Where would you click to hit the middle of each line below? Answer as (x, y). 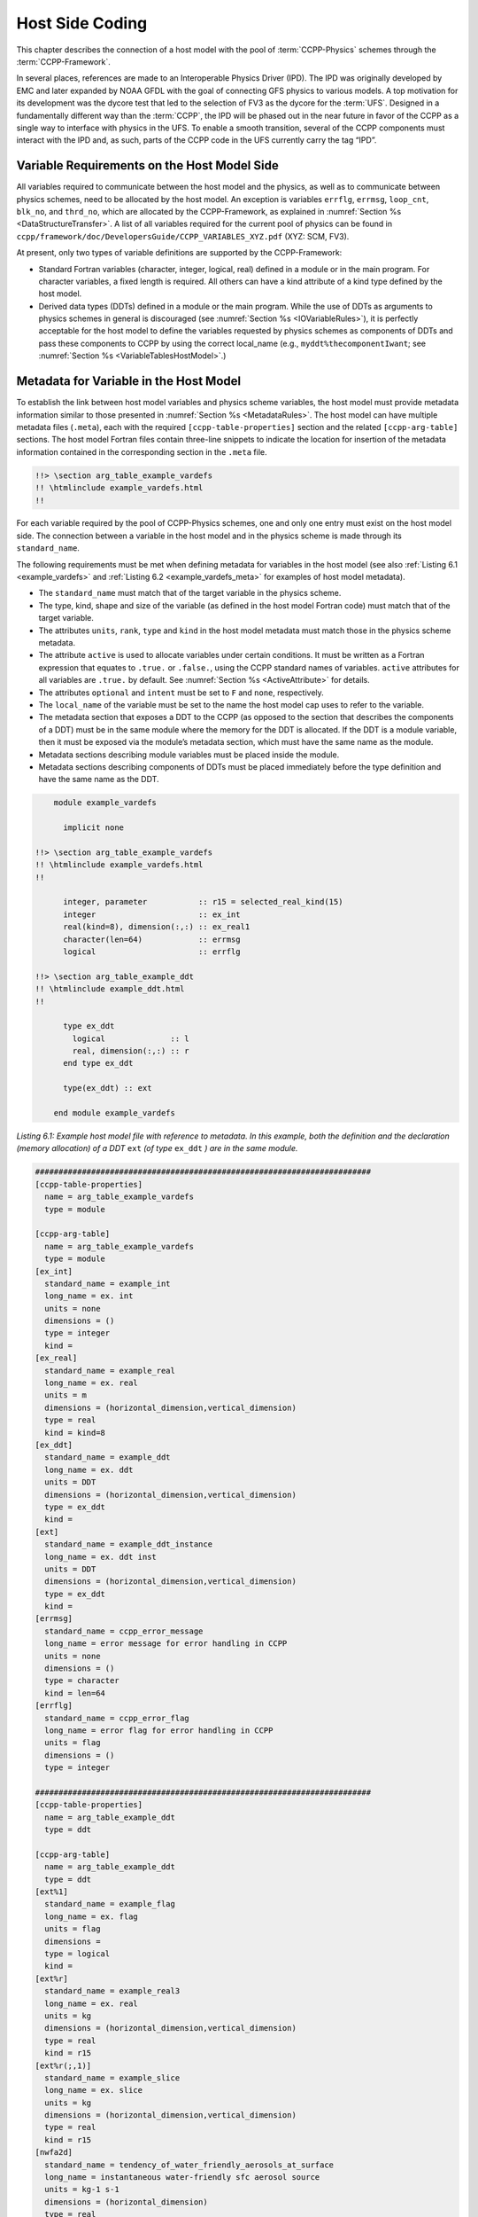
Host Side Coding (82, 23)
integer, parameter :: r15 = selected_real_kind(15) (203, 902)
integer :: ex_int (152, 914)
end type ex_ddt (98, 1063)
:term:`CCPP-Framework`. (63, 61)
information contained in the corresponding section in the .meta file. (142, 451)
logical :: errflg (152, 952)
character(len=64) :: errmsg (152, 939)
